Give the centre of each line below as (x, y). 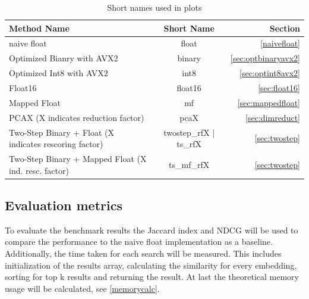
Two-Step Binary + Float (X (62, 132)
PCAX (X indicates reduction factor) (77, 117)
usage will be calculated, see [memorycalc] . (82, 288)
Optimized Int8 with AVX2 (59, 73)
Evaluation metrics (64, 205)
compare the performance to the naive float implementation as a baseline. (139, 242)
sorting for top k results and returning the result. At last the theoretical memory (152, 277)
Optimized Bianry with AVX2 (64, 58)
